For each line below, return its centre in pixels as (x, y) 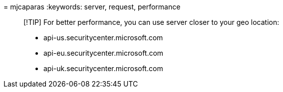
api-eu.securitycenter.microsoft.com (104, 53)
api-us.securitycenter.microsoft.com (103, 38)
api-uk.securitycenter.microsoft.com (103, 68)
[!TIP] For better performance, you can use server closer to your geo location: (151, 22)
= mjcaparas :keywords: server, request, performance (92, 7)
